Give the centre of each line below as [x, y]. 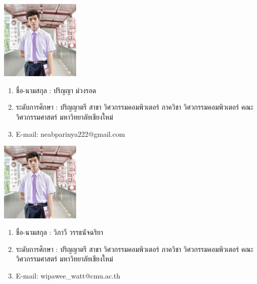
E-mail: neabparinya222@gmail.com [70, 133]
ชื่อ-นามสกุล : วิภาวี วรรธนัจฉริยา [59, 232]
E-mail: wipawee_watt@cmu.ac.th [68, 275]
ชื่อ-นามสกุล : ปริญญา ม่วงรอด [56, 90]
